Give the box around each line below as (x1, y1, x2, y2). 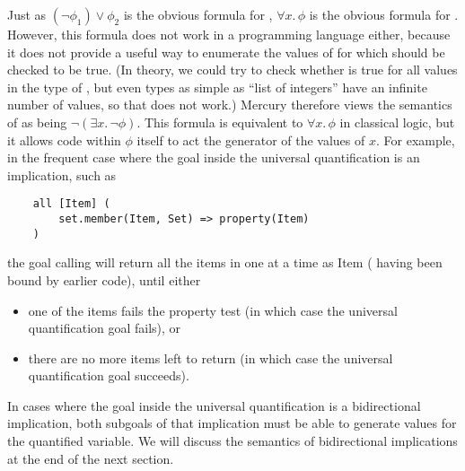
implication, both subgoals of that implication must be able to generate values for (7, 414, 457, 432)
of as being (7, 112, 67, 131)
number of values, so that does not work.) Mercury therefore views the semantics (7, 95, 452, 114)
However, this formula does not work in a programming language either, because (7, 25, 451, 43)
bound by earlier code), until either (7, 270, 201, 289)
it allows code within (7, 130, 121, 149)
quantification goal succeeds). (28, 366, 189, 385)
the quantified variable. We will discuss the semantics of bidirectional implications (7, 432, 458, 450)
